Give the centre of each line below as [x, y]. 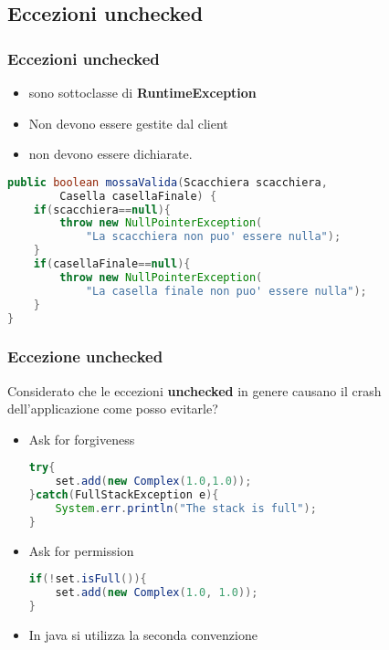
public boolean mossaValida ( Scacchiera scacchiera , [168, 182]
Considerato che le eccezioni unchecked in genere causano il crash [194, 390]
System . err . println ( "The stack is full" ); [186, 509]
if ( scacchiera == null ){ [102, 210]
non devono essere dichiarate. [110, 154]
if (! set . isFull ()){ [88, 579]
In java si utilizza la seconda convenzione [143, 634]
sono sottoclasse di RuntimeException [142, 92]
